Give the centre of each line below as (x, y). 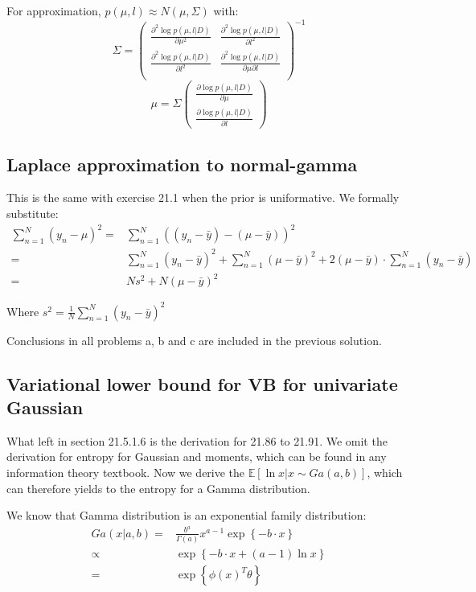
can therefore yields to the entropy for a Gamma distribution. (158, 488)
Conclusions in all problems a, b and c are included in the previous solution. (194, 340)
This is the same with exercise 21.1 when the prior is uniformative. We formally (203, 197)
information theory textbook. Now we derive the (126, 472)
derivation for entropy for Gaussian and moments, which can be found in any (197, 456)
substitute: (33, 213)
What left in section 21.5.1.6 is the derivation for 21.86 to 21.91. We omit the (197, 440)
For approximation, (54, 10)
